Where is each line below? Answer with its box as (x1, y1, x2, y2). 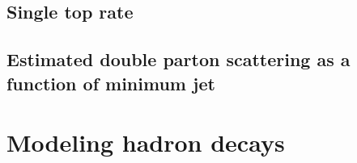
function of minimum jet (6, 70, 215, 95)
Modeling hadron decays (6, 126, 285, 159)
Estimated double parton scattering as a (6, 47, 351, 72)
